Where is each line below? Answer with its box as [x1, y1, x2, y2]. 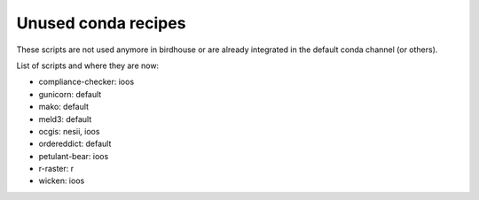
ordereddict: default [38, 138, 112, 150]
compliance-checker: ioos [38, 76, 135, 88]
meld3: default [38, 113, 92, 124]
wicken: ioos [38, 175, 85, 186]
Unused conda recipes [16, 13, 186, 33]
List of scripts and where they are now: [16, 60, 160, 71]
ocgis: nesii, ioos [38, 126, 100, 136]
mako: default [38, 102, 89, 112]
